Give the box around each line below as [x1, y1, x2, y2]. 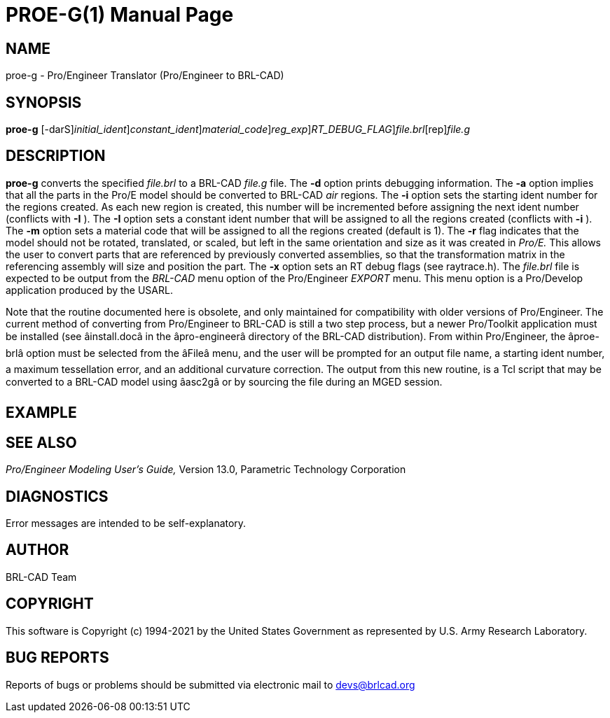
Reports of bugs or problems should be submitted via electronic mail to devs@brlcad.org [6, 678, 415, 691]
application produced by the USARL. [6, 283, 173, 296]
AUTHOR [6, 541, 69, 559]
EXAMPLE [6, 404, 77, 422]
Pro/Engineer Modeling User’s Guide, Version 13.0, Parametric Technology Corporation [6, 463, 406, 476]
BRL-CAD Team [6, 570, 77, 583]
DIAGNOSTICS [6, 487, 109, 505]
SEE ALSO [6, 433, 77, 451]
